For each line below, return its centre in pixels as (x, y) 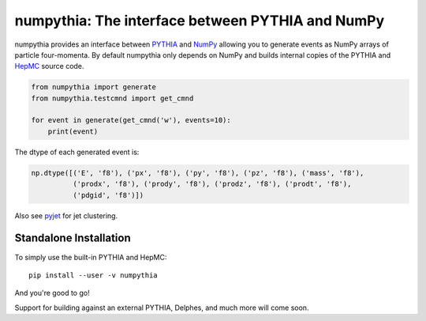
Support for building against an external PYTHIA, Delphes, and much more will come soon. (162, 308)
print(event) (73, 131)
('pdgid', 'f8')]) (108, 195)
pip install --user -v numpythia (93, 275)
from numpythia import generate (94, 87)
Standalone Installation (73, 238)
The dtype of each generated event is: (77, 152)
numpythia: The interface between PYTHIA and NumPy (200, 21)
